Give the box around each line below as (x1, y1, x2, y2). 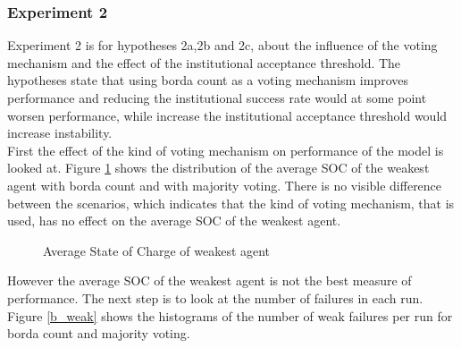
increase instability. (7, 123, 113, 142)
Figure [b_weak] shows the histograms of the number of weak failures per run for (7, 306, 453, 325)
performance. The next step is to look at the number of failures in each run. (7, 288, 423, 307)
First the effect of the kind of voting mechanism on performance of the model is (7, 140, 444, 159)
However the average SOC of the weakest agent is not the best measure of (7, 271, 412, 290)
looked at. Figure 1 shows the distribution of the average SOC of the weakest (7, 158, 430, 177)
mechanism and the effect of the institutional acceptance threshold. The (7, 53, 401, 72)
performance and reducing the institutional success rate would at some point (7, 89, 427, 106)
